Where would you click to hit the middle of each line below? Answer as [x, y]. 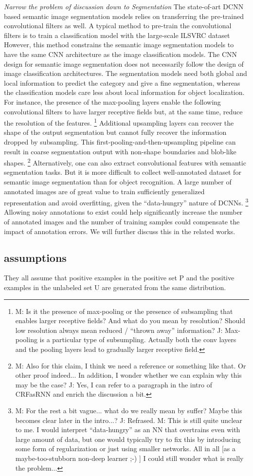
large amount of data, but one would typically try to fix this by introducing [128, 439]
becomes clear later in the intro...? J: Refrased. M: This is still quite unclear [129, 420]
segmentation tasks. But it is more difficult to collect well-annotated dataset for [123, 172]
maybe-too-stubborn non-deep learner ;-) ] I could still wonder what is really [129, 458]
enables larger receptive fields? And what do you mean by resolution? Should [130, 320]
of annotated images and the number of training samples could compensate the [122, 222]
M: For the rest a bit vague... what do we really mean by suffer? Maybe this [129, 410]
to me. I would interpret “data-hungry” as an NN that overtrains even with [128, 430]
